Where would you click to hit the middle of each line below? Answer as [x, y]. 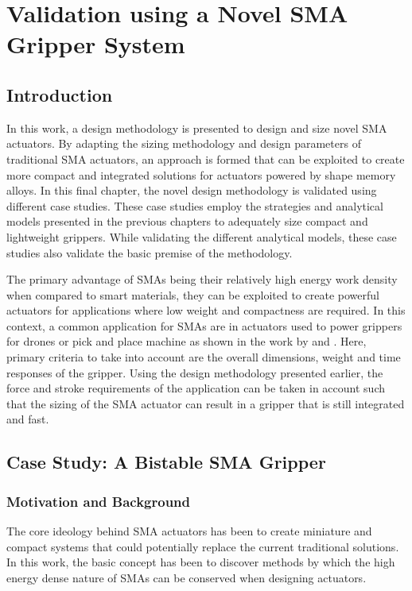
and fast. [28, 419]
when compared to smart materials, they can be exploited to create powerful [193, 294]
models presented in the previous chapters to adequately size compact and [187, 221]
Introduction [60, 94]
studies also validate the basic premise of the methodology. [150, 252]
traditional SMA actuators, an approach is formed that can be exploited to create [206, 158]
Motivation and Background [99, 501]
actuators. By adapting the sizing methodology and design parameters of [184, 143]
